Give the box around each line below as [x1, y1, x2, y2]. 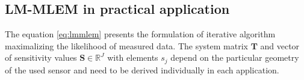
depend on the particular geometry [170, 51, 299, 64]
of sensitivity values [5, 51, 77, 64]
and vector [260, 39, 300, 52]
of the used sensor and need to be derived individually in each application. [5, 63, 279, 76]
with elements [107, 51, 158, 64]
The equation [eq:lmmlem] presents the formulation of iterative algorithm [5, 28, 276, 40]
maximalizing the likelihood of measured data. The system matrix [5, 39, 248, 52]
